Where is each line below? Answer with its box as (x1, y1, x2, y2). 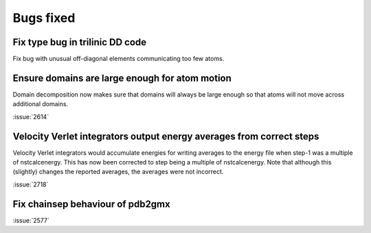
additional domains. (12, 100, 69, 108)
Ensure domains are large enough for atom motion (12, 72, 232, 84)
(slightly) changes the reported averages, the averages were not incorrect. (12, 168, 224, 176)
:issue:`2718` (12, 180, 49, 188)
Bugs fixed (12, 10, 76, 25)
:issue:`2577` (12, 216, 49, 224)
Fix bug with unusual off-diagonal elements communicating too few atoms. (12, 55, 225, 63)
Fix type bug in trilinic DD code (12, 36, 147, 48)
